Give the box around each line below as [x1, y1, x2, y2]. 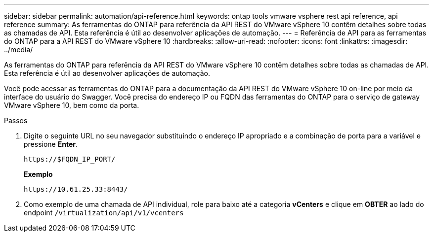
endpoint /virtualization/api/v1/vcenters [24, 208, 184, 217]
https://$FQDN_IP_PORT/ [24, 155, 116, 163]
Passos [4, 116, 28, 125]
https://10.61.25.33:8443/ [24, 185, 128, 193]
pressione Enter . [24, 140, 78, 148]
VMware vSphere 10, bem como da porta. [4, 101, 139, 109]
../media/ [4, 45, 33, 54]
